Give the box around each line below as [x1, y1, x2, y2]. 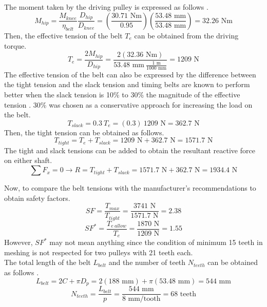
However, [4, 237, 33, 248]
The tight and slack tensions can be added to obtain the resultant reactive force [4, 145, 255, 155]
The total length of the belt [4, 257, 91, 268]
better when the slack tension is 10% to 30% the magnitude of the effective [4, 89, 240, 100]
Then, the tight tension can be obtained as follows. [4, 127, 164, 137]
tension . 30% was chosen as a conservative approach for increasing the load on [4, 99, 253, 110]
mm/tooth [128, 295, 161, 303]
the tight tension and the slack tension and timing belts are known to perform [4, 79, 250, 90]
